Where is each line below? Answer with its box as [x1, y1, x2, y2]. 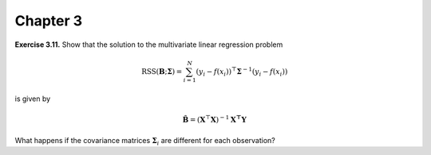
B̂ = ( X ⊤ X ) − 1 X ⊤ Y [182, 113, 247, 124]
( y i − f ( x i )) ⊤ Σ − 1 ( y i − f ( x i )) [196, 66, 288, 78]
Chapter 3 [14, 12, 83, 29]
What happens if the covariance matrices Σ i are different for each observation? [14, 136, 275, 147]
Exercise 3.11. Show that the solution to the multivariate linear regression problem [14, 40, 283, 49]
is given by [14, 94, 51, 103]
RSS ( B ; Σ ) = [140, 67, 183, 76]
